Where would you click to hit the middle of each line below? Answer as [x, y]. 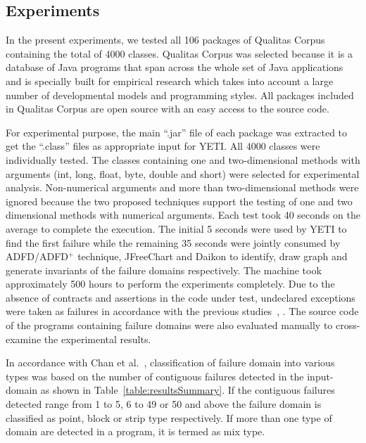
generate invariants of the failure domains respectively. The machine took [164, 270]
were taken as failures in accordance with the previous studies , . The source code [182, 311]
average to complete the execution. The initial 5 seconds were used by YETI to [176, 228]
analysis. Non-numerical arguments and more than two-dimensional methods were [182, 187]
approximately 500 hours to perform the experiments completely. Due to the [170, 284]
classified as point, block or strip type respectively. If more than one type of [169, 417]
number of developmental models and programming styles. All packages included [180, 95]
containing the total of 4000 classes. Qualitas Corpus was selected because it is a [179, 53]
